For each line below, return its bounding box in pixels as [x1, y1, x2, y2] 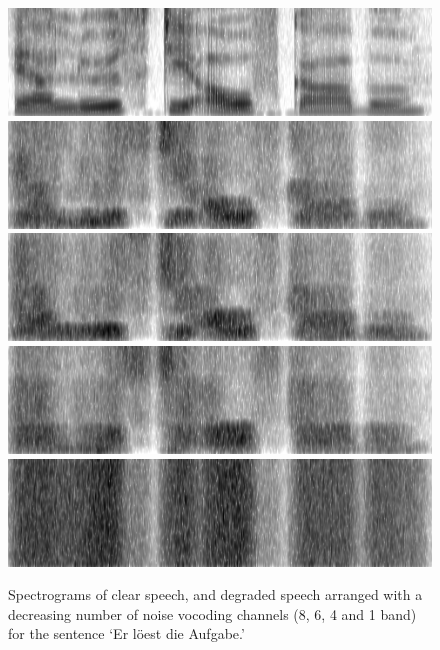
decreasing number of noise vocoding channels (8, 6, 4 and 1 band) [8, 603, 417, 624]
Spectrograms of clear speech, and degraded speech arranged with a [8, 584, 423, 605]
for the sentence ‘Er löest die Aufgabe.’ [8, 623, 245, 644]
